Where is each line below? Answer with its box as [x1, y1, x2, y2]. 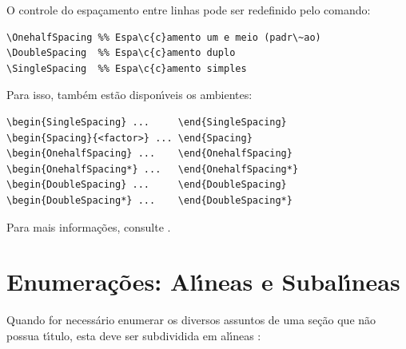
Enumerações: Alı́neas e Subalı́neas [6, 265, 400, 298]
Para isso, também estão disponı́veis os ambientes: [6, 86, 253, 103]
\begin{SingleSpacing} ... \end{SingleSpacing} [6, 116, 287, 128]
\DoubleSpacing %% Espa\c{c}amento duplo [6, 47, 236, 59]
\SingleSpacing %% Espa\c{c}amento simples [6, 62, 247, 74]
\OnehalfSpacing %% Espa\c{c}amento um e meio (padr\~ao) [6, 31, 321, 43]
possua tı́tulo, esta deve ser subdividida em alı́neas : [6, 327, 261, 343]
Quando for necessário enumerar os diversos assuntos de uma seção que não [6, 311, 376, 328]
